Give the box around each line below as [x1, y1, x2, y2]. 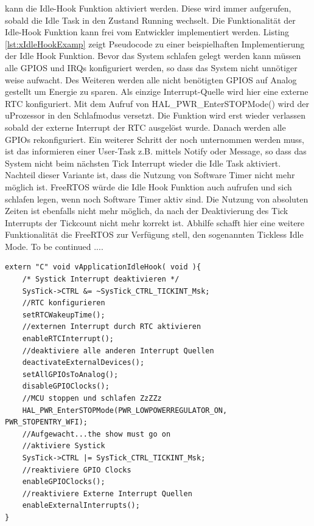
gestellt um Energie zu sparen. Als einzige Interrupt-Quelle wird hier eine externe [5, 85, 309, 98]
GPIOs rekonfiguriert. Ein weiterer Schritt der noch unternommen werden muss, [5, 133, 304, 145]
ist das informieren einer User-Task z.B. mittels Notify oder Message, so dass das [5, 145, 307, 157]
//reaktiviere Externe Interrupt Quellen [22, 489, 192, 498]
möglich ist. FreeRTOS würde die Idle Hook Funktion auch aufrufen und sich [5, 180, 292, 193]
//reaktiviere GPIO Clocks [22, 465, 131, 474]
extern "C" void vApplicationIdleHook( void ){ [5, 263, 201, 272]
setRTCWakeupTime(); [22, 310, 105, 319]
